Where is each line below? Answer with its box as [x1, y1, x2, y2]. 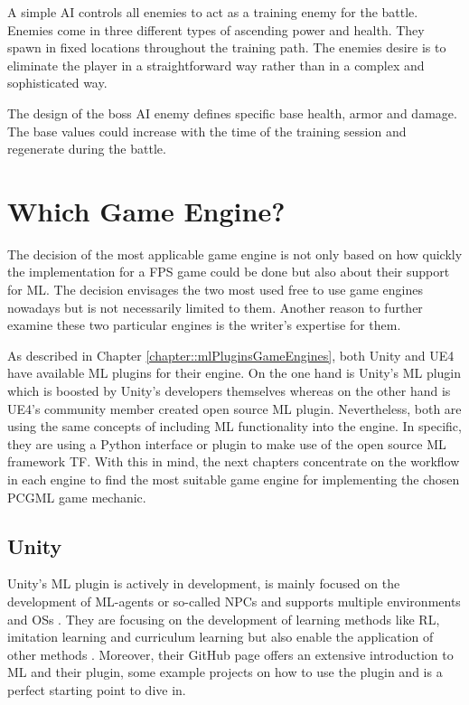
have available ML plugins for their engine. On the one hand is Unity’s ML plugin [7, 363, 462, 382]
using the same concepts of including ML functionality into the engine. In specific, [7, 417, 462, 436]
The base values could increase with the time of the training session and [7, 121, 407, 140]
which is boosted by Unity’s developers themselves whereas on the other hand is [7, 381, 451, 400]
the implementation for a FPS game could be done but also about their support [7, 262, 450, 281]
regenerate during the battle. [7, 139, 166, 158]
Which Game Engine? [7, 192, 286, 229]
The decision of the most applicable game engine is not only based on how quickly [7, 244, 463, 263]
